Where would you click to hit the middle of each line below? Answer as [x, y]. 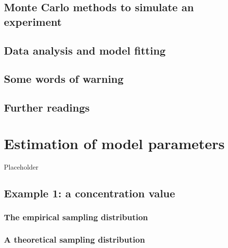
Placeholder [21, 166]
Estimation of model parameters [114, 143]
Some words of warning [64, 79]
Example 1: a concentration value [90, 193]
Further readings [47, 107]
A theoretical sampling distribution [75, 239]
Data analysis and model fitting [85, 50]
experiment [33, 21]
